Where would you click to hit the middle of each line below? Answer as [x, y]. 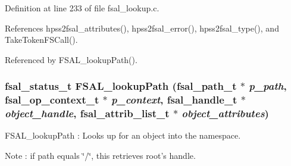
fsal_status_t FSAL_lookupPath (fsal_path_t [121, 86]
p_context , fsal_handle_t [174, 100]
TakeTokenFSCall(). [41, 40]
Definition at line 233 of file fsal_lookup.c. [82, 8]
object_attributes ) [225, 113]
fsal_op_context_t [52, 100]
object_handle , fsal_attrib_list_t [87, 113]
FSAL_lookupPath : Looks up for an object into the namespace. [123, 135]
